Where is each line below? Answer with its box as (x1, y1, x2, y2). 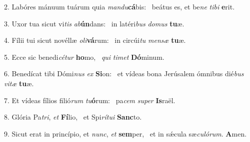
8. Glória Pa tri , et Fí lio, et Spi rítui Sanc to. (4, 112, 142, 122)
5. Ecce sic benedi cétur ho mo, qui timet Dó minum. (4, 51, 164, 62)
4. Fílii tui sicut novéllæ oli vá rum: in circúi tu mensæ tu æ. (4, 35, 186, 45)
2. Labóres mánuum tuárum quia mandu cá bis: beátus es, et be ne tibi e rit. (4, 1, 235, 11)
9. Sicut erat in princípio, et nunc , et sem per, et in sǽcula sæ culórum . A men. (4, 128, 247, 139)
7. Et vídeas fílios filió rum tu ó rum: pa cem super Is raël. (4, 95, 175, 105)
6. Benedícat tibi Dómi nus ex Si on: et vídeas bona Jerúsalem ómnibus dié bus (4, 68, 244, 79)
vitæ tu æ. (4, 78, 34, 88)
